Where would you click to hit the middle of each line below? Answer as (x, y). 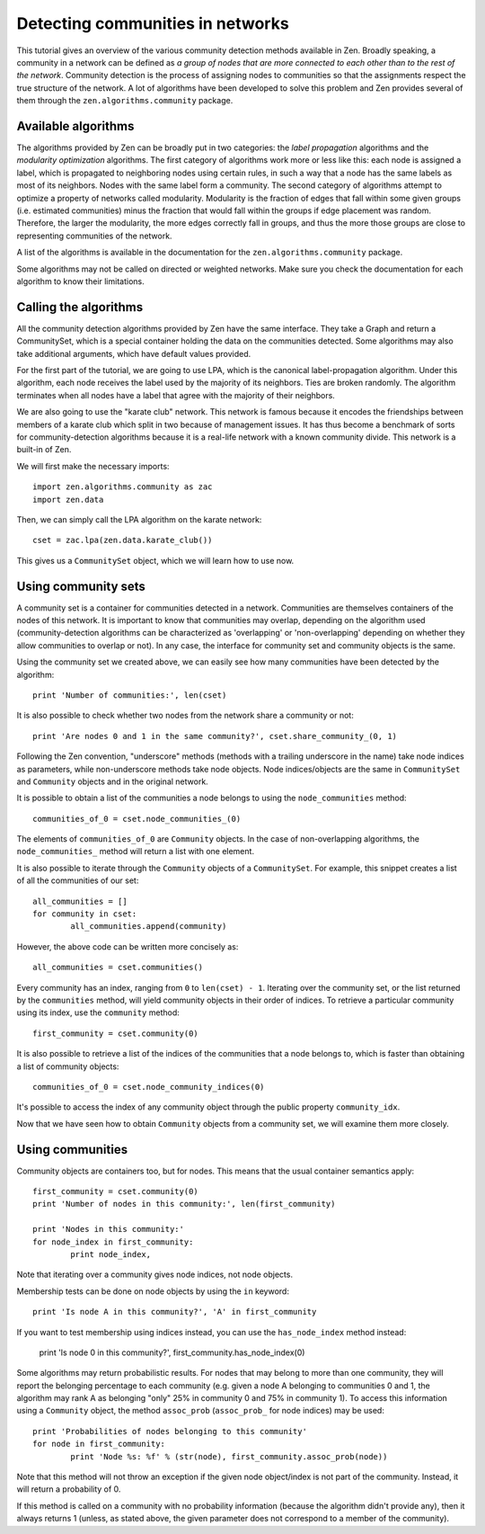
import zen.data (68, 499)
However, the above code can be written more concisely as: (128, 946)
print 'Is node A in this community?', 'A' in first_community (175, 1312)
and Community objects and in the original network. (112, 781)
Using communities (72, 1150)
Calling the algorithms (80, 307)
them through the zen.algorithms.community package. (125, 101)
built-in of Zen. (44, 450)
